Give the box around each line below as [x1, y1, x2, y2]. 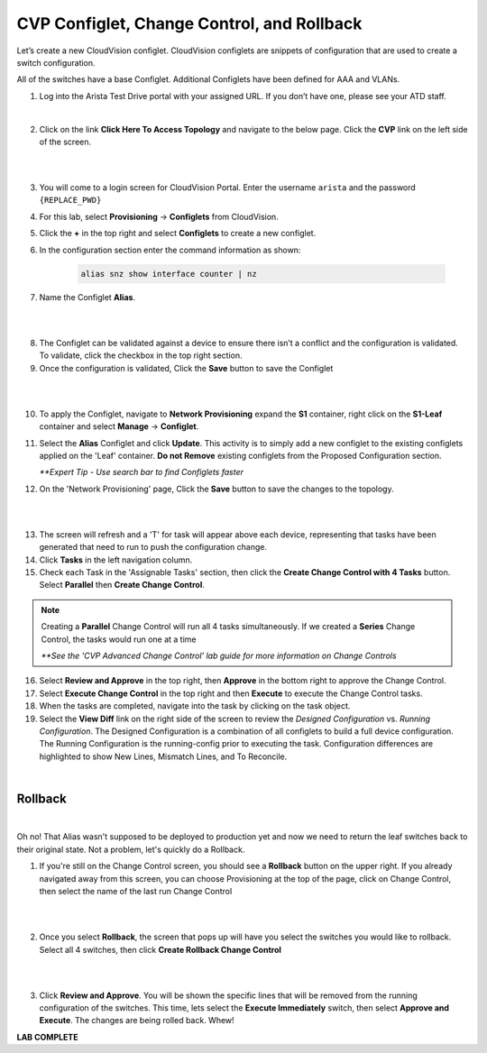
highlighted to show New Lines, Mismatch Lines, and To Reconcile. [39, 751, 288, 762]
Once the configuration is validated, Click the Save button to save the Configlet [39, 362, 334, 373]
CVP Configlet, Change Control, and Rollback [16, 14, 363, 33]
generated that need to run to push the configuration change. [39, 542, 268, 553]
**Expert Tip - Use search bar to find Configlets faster [39, 467, 243, 478]
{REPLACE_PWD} [39, 195, 102, 206]
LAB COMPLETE [16, 1031, 78, 1042]
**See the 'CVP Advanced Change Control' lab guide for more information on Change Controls [41, 650, 397, 661]
